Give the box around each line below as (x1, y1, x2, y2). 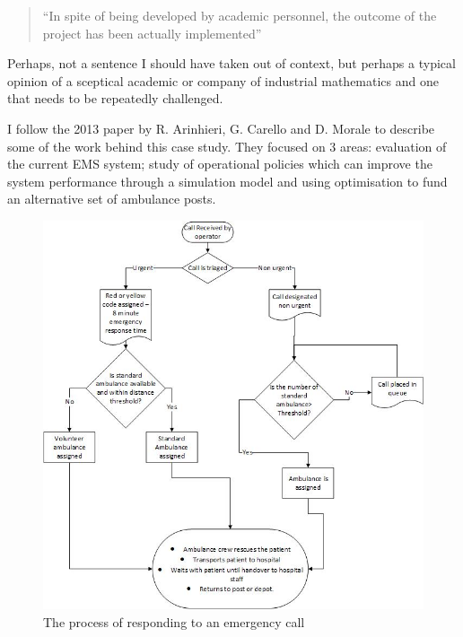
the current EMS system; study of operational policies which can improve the (7, 154, 432, 173)
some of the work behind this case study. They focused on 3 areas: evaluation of (7, 136, 447, 155)
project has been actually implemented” (42, 23, 262, 42)
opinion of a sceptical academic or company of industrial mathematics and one (7, 71, 439, 90)
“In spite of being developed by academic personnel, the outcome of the (42, 6, 437, 24)
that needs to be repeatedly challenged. (7, 89, 223, 108)
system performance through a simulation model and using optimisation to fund (7, 171, 448, 190)
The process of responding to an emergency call (43, 612, 305, 631)
